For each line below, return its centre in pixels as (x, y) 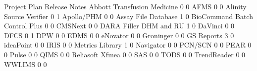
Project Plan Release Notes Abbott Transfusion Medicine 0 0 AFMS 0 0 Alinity (125, 6)
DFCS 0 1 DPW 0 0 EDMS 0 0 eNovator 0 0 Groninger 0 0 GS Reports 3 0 (119, 35)
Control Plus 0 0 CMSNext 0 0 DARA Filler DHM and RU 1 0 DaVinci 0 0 (119, 26)
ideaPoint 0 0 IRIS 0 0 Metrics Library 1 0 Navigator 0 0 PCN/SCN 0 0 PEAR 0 (128, 45)
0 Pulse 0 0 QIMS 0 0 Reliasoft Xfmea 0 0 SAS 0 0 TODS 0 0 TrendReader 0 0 (125, 54)
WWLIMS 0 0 (26, 64)
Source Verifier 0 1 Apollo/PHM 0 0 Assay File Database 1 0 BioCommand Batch (128, 16)
